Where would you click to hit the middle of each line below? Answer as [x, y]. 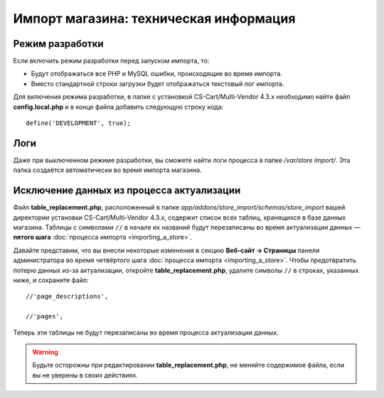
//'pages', [45, 317]
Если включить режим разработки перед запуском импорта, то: [111, 61]
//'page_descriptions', [67, 296]
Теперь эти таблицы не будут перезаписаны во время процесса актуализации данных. [146, 332]
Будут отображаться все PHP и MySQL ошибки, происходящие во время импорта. [156, 74]
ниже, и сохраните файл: [51, 280]
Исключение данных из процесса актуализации [127, 191]
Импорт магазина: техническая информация [154, 18]
